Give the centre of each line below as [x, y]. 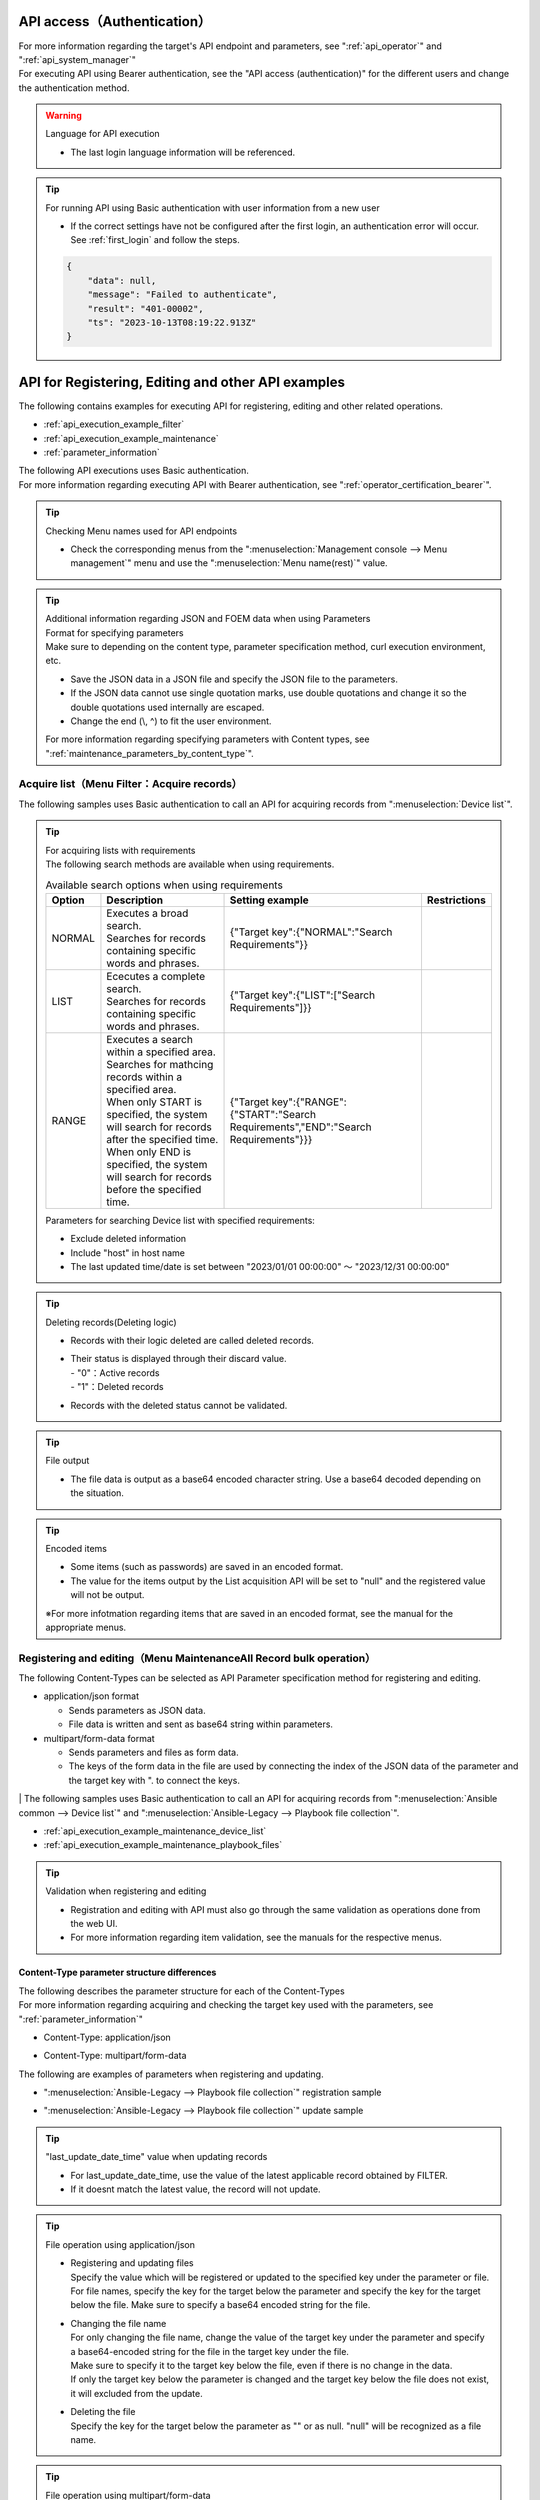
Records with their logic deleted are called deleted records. [192, 1341]
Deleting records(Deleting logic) [111, 1322]
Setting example [269, 900]
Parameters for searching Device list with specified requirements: [180, 1220]
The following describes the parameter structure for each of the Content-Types [181, 1991]
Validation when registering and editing [126, 1891]
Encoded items [76, 1548]
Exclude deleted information [128, 1239]
